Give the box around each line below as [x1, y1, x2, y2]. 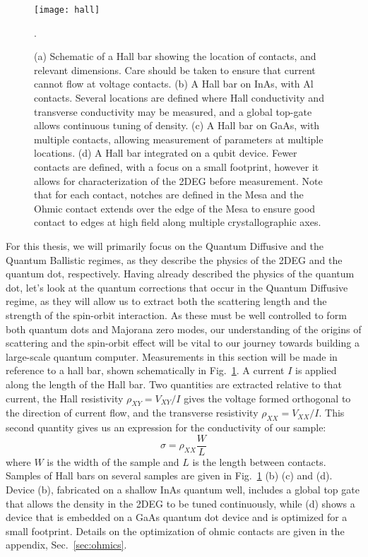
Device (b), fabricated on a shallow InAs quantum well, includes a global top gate [6, 481, 360, 496]
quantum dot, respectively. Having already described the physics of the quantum [6, 266, 355, 281]
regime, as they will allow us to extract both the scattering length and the [6, 294, 327, 309]
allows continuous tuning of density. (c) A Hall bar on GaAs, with [34, 118, 320, 133]
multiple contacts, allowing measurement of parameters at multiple [34, 131, 324, 146]
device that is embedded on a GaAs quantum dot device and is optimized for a [6, 510, 348, 525]
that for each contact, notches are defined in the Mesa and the [34, 187, 304, 202]
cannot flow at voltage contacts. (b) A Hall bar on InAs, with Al [34, 76, 314, 91]
